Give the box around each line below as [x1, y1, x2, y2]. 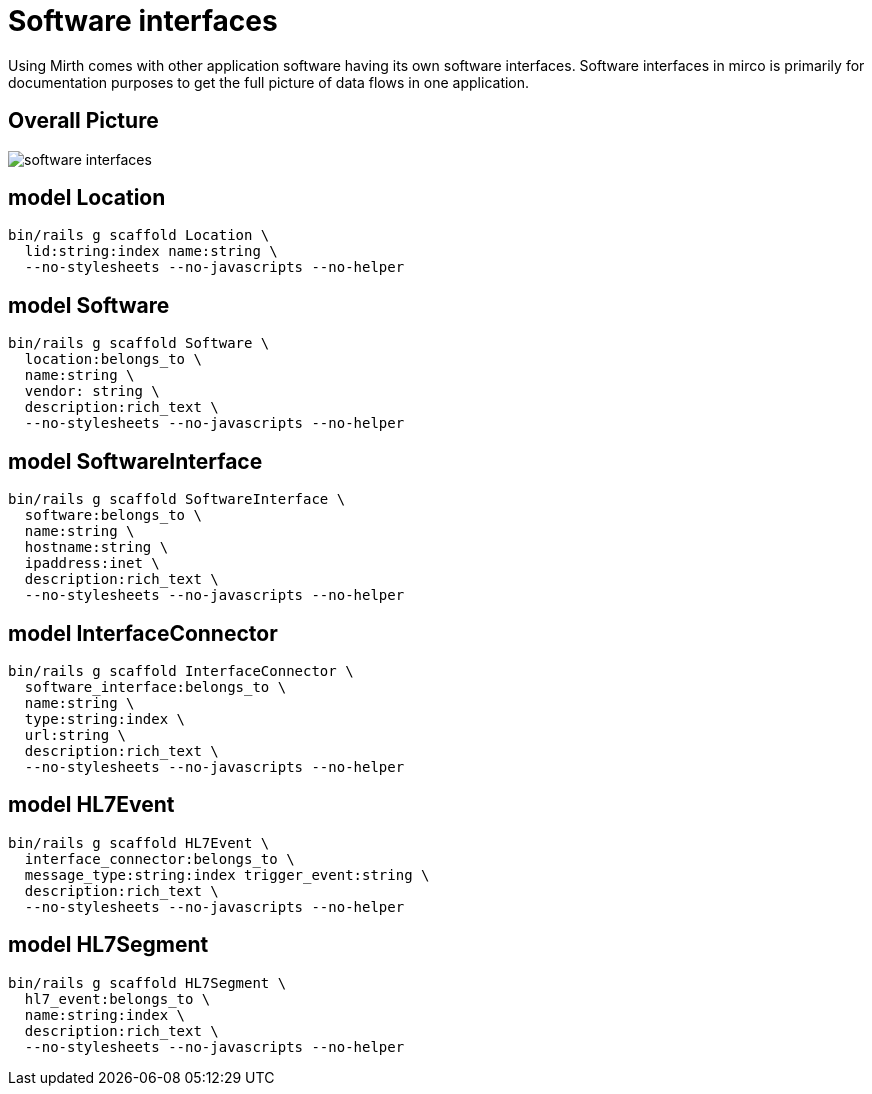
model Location [8, 185, 166, 211]
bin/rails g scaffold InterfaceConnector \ [8, 662, 354, 679]
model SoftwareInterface [8, 448, 263, 474]
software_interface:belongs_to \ [24, 678, 287, 695]
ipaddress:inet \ [24, 555, 160, 572]
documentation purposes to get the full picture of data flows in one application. [8, 73, 530, 91]
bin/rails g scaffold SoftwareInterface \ [8, 491, 346, 508]
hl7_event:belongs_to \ [24, 990, 211, 1007]
